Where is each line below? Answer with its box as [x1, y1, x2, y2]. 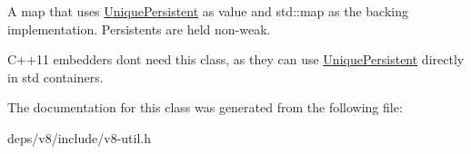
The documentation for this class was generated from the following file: [7, 98, 403, 117]
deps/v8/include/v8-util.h [7, 128, 152, 147]
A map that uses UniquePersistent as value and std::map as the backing [7, 2, 408, 20]
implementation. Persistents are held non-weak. [7, 19, 271, 38]
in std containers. [7, 67, 104, 86]
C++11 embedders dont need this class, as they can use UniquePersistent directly [7, 50, 465, 69]
